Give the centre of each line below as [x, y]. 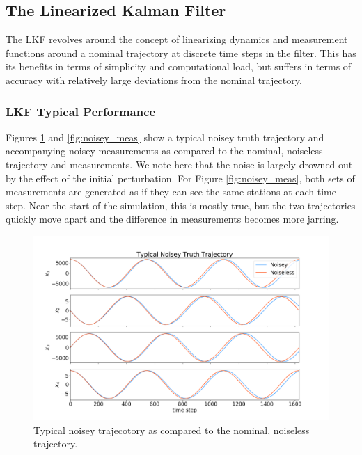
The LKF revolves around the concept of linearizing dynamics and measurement [177, 39]
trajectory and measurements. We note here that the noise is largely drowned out [179, 164]
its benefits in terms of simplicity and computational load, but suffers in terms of [179, 66]
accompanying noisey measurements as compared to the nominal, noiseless [164, 151]
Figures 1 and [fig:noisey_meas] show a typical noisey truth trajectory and [165, 137]
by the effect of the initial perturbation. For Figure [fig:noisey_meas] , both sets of [180, 178]
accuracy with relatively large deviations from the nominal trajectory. [154, 80]
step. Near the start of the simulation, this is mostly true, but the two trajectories [181, 205]
